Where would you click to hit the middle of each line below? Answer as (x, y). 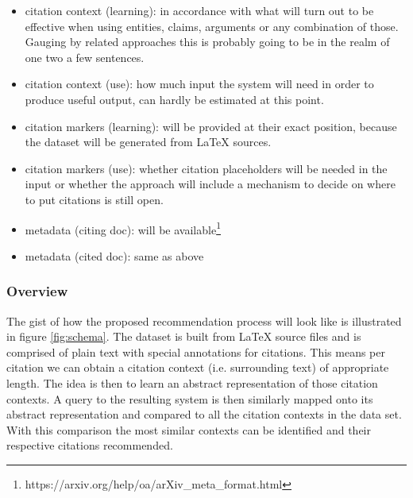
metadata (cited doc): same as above (114, 255)
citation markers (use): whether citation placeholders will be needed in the (206, 168)
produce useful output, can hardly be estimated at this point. (174, 99)
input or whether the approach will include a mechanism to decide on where (210, 184)
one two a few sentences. (85, 57)
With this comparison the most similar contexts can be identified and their (189, 429)
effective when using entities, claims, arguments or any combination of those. (212, 26)
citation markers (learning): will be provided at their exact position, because (211, 126)
